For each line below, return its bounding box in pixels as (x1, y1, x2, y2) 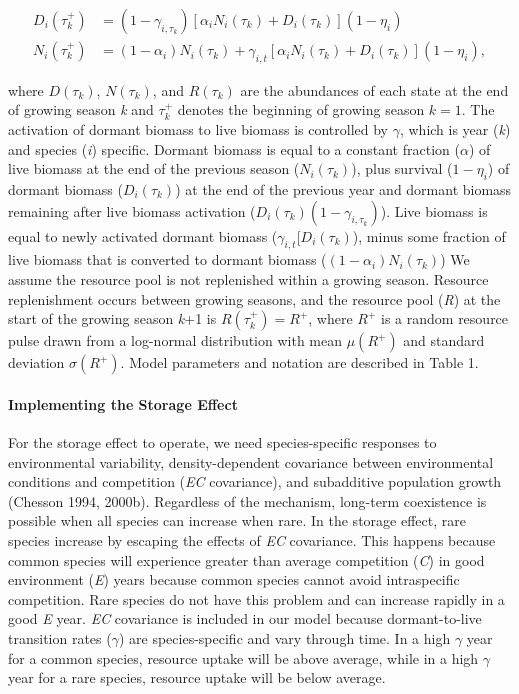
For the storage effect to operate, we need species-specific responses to (8, 432, 437, 452)
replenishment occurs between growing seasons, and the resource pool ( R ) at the (8, 288, 501, 309)
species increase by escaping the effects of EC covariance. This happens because (8, 529, 496, 550)
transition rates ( (8, 627, 112, 648)
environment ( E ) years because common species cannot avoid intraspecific (8, 569, 460, 590)
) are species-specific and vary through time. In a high (118, 627, 451, 648)
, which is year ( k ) (399, 119, 511, 140)
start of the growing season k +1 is (8, 308, 217, 329)
